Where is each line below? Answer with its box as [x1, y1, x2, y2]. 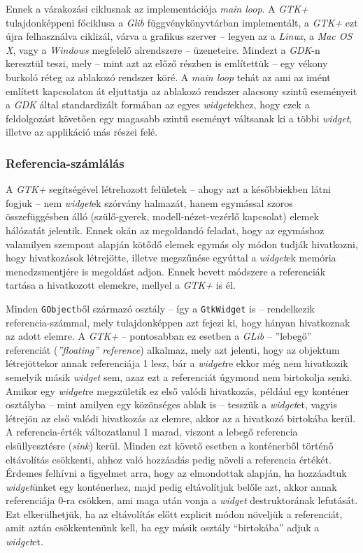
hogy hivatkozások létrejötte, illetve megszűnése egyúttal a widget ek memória [6, 250, 336, 265]
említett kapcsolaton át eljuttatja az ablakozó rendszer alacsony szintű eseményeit [6, 83, 357, 98]
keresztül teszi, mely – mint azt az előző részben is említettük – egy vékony [6, 56, 328, 71]
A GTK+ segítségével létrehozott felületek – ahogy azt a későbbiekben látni [6, 182, 331, 196]
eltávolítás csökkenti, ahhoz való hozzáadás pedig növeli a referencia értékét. [6, 452, 332, 466]
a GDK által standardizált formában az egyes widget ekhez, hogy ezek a [6, 97, 310, 112]
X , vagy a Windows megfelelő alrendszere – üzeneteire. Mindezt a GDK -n [6, 42, 320, 57]
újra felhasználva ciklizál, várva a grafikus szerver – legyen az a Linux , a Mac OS [6, 29, 353, 43]
